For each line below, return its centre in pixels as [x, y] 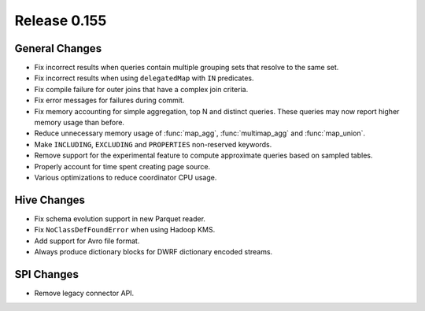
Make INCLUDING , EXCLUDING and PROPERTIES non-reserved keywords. [153, 144]
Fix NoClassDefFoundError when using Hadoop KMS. [125, 230]
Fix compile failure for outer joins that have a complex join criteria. [141, 89]
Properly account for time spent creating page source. [122, 166]
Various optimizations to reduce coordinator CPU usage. [126, 177]
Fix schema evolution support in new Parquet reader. [120, 218]
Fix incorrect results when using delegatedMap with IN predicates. [144, 78]
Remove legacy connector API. [84, 293]
